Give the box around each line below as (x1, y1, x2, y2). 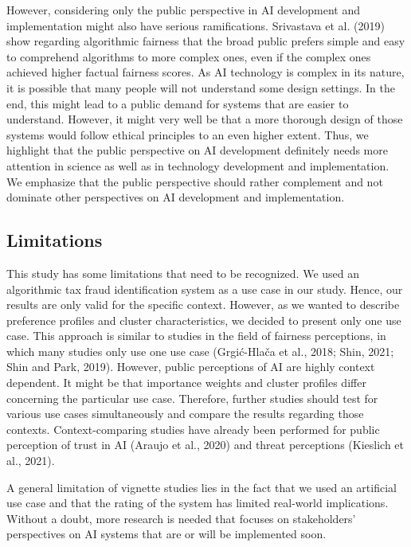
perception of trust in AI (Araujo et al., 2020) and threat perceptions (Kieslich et (6, 436, 404, 453)
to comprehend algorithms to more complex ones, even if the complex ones (6, 48, 371, 64)
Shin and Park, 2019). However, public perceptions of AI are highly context (6, 358, 375, 375)
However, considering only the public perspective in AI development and (6, 2, 360, 18)
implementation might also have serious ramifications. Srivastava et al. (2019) (6, 17, 385, 33)
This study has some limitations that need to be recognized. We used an (6, 264, 360, 281)
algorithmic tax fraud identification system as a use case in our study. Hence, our (6, 280, 403, 297)
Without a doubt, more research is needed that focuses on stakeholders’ (6, 510, 356, 526)
